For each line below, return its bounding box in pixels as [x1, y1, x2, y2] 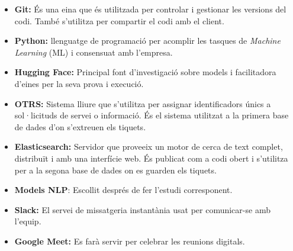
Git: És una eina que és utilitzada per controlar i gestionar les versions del [14, 3, 286, 15]
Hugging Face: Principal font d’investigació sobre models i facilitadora [14, 66, 276, 78]
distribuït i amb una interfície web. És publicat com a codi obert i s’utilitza [14, 152, 288, 164]
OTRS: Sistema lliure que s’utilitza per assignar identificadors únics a [14, 97, 271, 110]
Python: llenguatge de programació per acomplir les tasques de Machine [14, 34, 281, 47]
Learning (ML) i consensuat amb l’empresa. [14, 46, 173, 58]
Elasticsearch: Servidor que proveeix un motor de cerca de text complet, [14, 140, 283, 153]
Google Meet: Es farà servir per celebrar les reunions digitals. [14, 234, 245, 247]
